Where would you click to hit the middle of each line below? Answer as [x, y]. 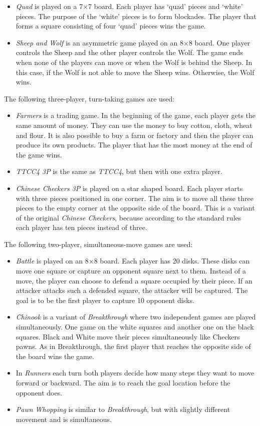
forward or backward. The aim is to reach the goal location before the [123, 382]
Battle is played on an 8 [52, 261]
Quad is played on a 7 [49, 6]
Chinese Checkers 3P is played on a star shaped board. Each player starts [129, 188]
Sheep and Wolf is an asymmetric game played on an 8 [100, 42]
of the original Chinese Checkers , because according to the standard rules [128, 217]
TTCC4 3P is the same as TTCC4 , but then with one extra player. [119, 171]
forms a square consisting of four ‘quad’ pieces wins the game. [111, 26]
